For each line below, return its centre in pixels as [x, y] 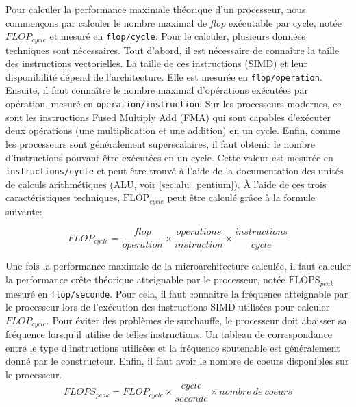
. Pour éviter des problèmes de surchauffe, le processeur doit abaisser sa [196, 320]
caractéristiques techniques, [63, 197]
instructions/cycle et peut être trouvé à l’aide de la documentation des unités [175, 171]
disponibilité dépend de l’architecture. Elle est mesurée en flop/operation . [164, 76]
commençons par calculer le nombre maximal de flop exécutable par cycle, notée [174, 22]
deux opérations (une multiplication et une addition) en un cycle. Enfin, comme [173, 130]
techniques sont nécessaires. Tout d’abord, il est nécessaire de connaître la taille [173, 50]
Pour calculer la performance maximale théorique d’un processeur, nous [156, 9]
